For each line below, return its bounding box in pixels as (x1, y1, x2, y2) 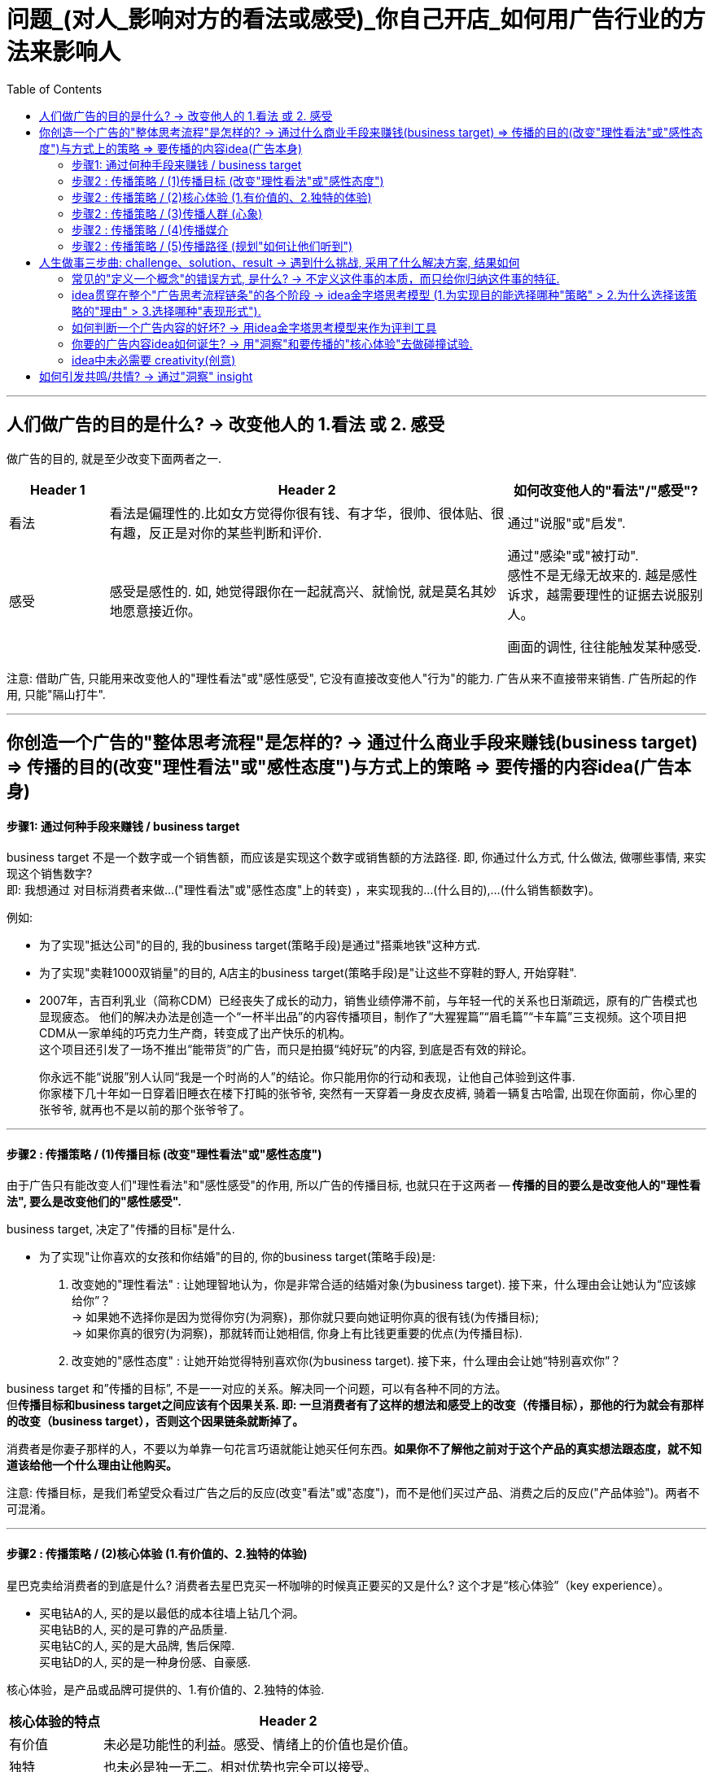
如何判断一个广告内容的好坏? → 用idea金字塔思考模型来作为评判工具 (72, 320, 437, 334)
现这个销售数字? (7, 866, 93, 881)
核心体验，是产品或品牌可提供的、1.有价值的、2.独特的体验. (7, 1682, 325, 1696)
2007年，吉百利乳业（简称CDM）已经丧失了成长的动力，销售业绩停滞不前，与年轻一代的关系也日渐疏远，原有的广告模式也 (39, 993, 698, 1008)
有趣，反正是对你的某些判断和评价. (109, 524, 322, 541)
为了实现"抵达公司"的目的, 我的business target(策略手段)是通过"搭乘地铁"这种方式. (39, 938, 480, 953)
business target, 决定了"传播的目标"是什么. (7, 1222, 235, 1237)
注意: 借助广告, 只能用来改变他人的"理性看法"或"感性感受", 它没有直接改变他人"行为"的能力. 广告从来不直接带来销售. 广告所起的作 (7, 670, 697, 685)
